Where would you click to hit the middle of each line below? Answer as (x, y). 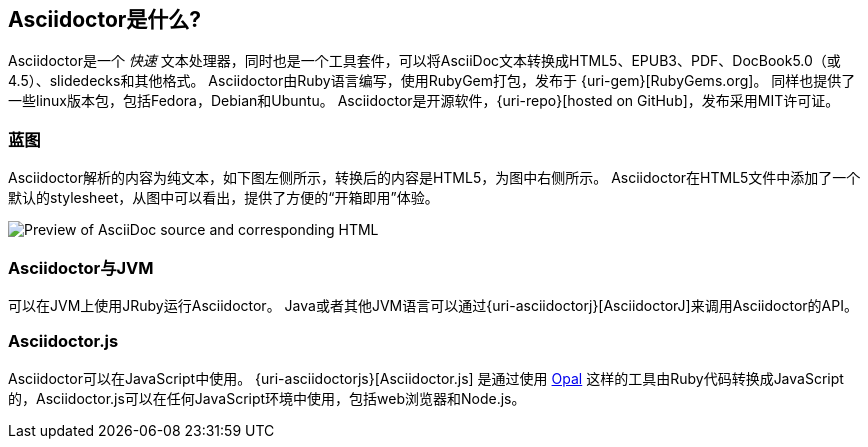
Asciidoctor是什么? (105, 19)
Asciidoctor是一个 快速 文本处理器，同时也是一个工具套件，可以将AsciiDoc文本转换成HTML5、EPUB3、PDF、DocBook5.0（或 (424, 61)
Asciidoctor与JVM (81, 267)
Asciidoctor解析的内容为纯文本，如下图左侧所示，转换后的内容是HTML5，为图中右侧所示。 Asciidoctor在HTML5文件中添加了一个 (434, 178)
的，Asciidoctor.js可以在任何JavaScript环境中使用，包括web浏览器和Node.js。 (267, 398)
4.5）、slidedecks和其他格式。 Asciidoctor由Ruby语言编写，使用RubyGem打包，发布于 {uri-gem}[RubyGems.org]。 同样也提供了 (432, 81)
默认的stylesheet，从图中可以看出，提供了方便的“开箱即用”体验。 (223, 198)
